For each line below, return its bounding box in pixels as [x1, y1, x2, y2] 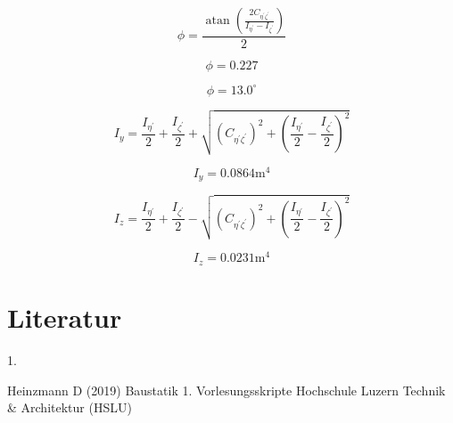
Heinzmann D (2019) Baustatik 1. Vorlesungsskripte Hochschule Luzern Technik [7, 380, 446, 399]
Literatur [7, 299, 122, 336]
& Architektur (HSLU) [7, 398, 132, 417]
